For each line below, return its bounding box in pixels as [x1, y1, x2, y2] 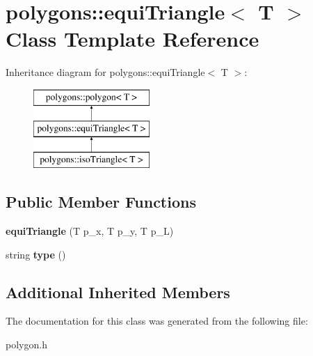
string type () [6, 247, 66, 261]
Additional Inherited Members [6, 281, 230, 302]
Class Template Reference [6, 24, 259, 53]
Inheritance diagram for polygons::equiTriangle [6, 65, 205, 79]
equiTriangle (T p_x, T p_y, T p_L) [6, 224, 174, 238]
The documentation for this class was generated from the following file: [6, 314, 308, 328]
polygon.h [6, 337, 47, 352]
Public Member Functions [6, 191, 196, 212]
